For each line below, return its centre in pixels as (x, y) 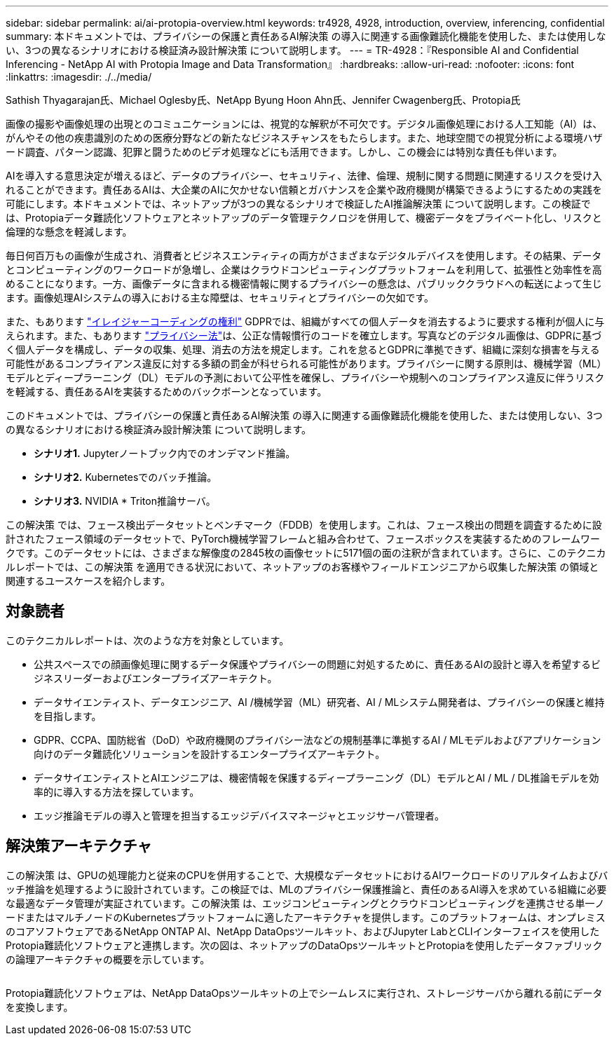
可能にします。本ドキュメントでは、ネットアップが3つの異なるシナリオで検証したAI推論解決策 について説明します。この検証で (298, 204)
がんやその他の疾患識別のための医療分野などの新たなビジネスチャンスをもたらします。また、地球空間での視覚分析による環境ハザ (304, 138)
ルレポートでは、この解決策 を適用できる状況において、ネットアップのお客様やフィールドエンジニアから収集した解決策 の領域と (302, 567)
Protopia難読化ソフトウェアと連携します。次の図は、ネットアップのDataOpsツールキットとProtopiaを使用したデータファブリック (304, 945)
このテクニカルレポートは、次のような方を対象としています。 (148, 640)
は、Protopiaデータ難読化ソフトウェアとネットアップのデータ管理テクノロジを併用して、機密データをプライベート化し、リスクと (304, 218)
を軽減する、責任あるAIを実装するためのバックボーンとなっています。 (166, 392)
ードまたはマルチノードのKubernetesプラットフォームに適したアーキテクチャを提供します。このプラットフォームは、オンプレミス (306, 917)
